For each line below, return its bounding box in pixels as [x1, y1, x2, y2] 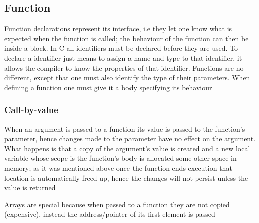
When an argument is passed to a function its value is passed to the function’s [4, 123, 245, 134]
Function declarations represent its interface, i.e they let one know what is [4, 23, 232, 34]
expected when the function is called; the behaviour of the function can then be [4, 33, 249, 43]
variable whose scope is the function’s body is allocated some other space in [4, 153, 237, 163]
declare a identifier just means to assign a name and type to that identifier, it [4, 52, 242, 63]
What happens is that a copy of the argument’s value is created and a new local [4, 143, 250, 153]
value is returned [4, 182, 56, 193]
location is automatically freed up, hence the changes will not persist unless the [4, 172, 248, 183]
